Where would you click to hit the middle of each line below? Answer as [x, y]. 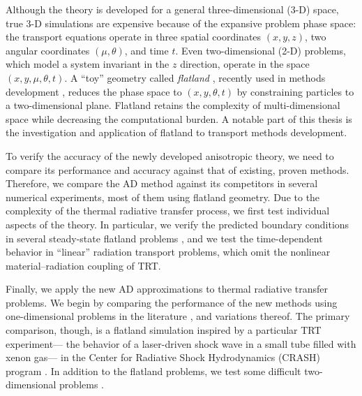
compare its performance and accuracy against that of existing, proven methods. [178, 169]
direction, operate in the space [245, 64]
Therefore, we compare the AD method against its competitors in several [162, 183]
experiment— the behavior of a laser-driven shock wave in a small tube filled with [181, 343]
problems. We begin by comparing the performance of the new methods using [172, 302]
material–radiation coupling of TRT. [83, 265]
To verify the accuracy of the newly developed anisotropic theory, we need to [170, 155]
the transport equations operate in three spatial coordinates [134, 37]
